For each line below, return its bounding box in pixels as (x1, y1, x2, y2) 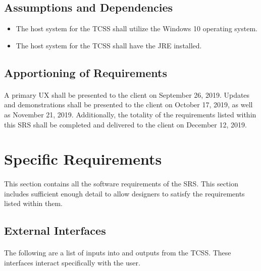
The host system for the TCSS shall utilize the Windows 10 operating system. (16, 23, 257, 34)
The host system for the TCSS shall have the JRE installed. (16, 40, 202, 50)
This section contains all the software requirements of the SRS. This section (4, 178, 238, 189)
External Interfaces (4, 223, 106, 238)
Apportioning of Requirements (4, 64, 168, 80)
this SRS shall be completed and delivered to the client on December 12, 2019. (4, 119, 247, 129)
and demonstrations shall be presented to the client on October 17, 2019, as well (4, 99, 253, 110)
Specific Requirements (4, 149, 162, 169)
